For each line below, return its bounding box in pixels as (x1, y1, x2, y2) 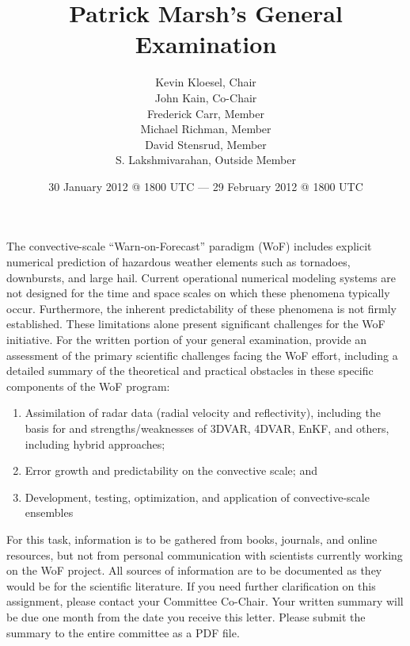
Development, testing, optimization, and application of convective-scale (25, 488, 370, 505)
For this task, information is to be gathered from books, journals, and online (6, 530, 378, 547)
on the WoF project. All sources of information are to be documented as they (6, 562, 382, 579)
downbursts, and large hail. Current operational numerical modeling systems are (6, 269, 396, 285)
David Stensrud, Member (145, 136, 267, 152)
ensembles (25, 504, 74, 521)
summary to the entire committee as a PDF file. (6, 624, 240, 640)
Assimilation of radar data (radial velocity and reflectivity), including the (25, 404, 381, 421)
